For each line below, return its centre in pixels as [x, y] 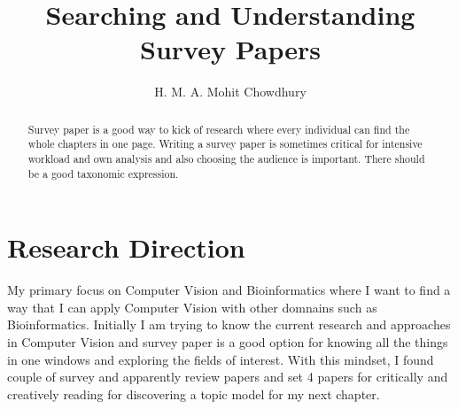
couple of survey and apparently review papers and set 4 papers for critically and [228, 377]
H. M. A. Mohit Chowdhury [230, 92]
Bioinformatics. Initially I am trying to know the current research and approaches [229, 324]
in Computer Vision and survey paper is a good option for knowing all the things [228, 342]
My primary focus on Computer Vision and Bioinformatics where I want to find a [229, 290]
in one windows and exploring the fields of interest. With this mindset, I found [221, 359]
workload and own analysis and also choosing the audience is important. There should [226, 159]
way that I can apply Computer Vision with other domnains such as [192, 307]
